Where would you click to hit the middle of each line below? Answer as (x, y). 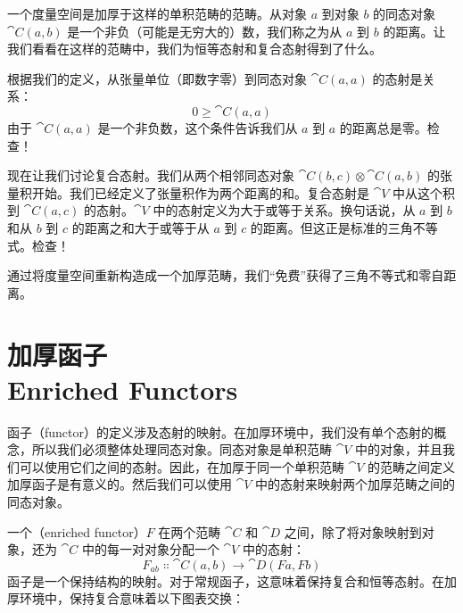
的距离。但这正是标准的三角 (331, 227)
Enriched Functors (123, 389)
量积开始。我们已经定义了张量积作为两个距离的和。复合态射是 (188, 192)
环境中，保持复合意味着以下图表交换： (132, 598)
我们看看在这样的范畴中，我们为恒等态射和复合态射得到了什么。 (194, 49)
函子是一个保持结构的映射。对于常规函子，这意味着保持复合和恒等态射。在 (226, 580)
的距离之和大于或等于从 (141, 227)
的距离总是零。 (383, 127)
